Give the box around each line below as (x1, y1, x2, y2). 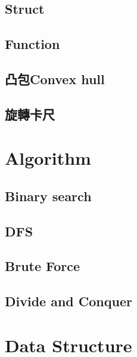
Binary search (5, 186, 92, 205)
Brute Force (5, 257, 80, 275)
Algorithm (5, 146, 91, 170)
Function (5, 35, 60, 53)
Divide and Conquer (5, 292, 132, 310)
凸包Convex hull (5, 69, 105, 88)
